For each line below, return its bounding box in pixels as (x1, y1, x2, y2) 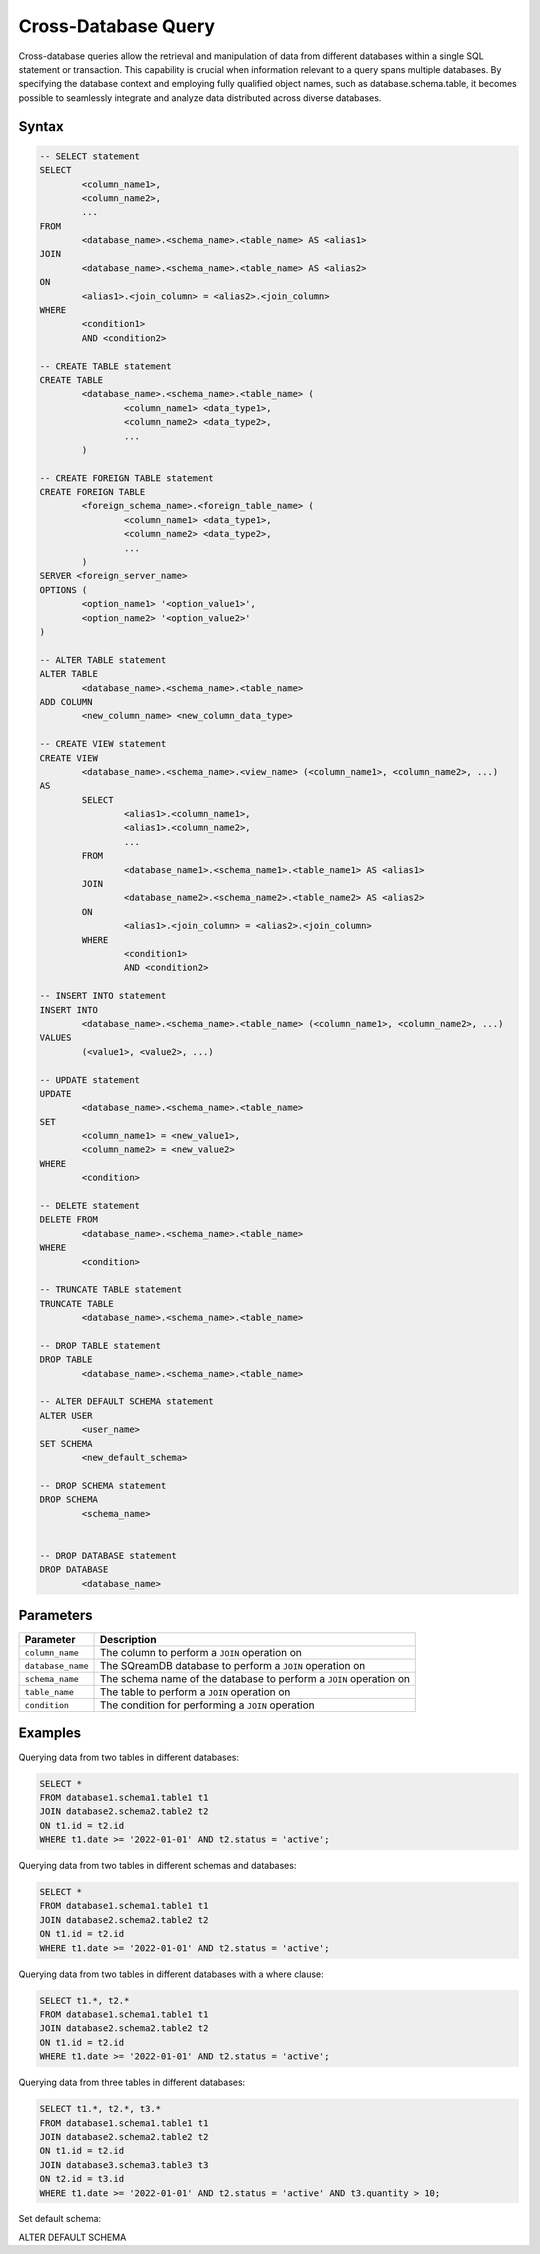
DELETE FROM (39, 1214, 99, 1225)
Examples (18, 1725, 82, 1742)
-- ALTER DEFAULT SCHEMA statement (39, 1396, 214, 1407)
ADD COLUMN (39, 696, 93, 707)
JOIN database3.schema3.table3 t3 (39, 2159, 209, 2170)
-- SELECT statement (39, 150, 140, 162)
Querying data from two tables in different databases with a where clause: (18, 1968, 324, 1980)
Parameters (18, 1606, 93, 1624)
